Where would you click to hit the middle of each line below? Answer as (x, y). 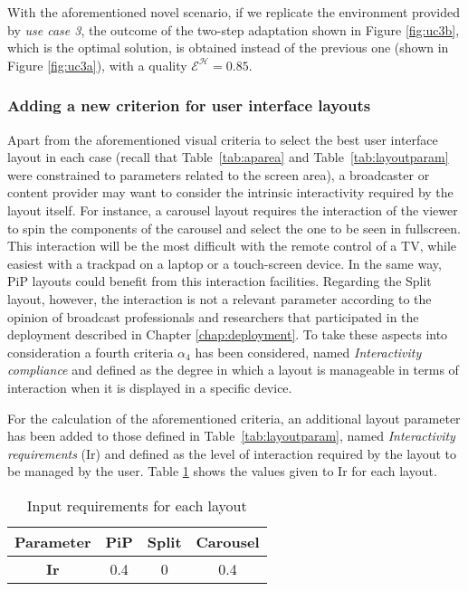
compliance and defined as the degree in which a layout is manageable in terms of (233, 370)
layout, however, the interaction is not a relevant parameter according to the (220, 298)
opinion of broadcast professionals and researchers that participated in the (213, 316)
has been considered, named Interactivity (308, 352)
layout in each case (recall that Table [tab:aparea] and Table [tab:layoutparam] (228, 157)
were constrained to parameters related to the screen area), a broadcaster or (219, 174)
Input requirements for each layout (137, 505)
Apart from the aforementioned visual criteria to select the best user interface (223, 139)
